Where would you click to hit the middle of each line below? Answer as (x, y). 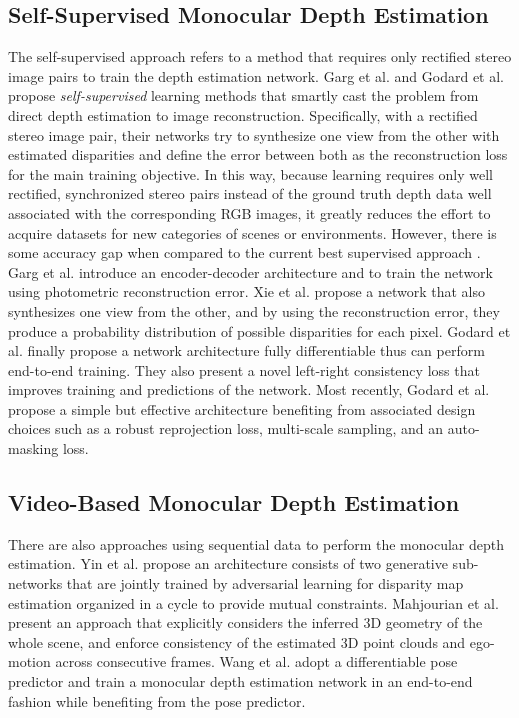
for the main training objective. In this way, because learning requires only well (250, 173)
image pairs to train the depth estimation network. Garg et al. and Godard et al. (256, 75)
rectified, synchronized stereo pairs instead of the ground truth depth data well (250, 193)
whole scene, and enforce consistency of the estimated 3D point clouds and (237, 641)
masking (33, 448)
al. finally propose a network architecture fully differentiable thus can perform (246, 350)
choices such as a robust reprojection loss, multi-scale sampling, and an (226, 428)
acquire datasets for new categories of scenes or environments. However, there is (252, 232)
